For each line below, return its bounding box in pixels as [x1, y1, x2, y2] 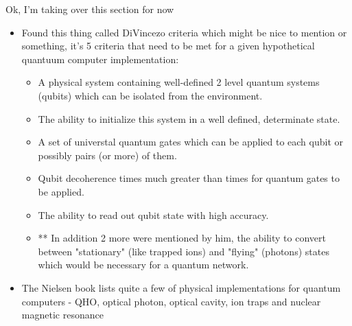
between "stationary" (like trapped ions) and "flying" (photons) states [38, 244, 329, 258]
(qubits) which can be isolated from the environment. [38, 88, 263, 102]
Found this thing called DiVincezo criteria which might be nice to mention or [21, 25, 347, 39]
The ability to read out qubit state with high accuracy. [38, 207, 269, 222]
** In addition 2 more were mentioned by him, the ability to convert [38, 231, 326, 245]
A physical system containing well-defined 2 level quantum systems [38, 75, 320, 89]
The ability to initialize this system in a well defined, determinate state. [38, 111, 340, 126]
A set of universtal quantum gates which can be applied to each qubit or [38, 135, 344, 149]
